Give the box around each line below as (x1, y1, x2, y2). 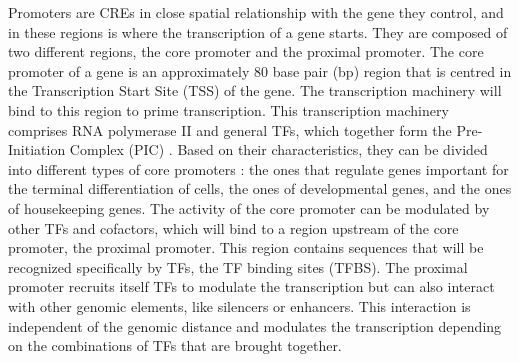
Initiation (8, 139, 66, 160)
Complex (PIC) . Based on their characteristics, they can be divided (69, 139, 488, 160)
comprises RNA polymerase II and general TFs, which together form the (8, 119, 452, 140)
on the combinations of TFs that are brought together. (8, 335, 342, 356)
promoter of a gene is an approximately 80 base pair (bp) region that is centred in (8, 60, 512, 81)
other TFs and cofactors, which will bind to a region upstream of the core (8, 217, 459, 238)
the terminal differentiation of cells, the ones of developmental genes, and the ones (8, 178, 512, 199)
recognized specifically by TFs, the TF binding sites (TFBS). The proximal (8, 256, 468, 277)
